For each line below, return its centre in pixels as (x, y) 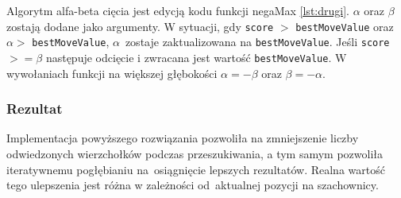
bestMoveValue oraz (345, 26)
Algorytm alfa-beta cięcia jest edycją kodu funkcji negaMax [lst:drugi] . (178, 10)
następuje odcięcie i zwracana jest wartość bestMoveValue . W (196, 57)
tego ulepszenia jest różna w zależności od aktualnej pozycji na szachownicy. (193, 185)
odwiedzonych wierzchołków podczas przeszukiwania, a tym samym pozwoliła (195, 153)
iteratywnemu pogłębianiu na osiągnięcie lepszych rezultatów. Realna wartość (196, 169)
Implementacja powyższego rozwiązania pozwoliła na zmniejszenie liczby (183, 138)
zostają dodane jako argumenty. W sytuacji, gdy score (140, 26)
